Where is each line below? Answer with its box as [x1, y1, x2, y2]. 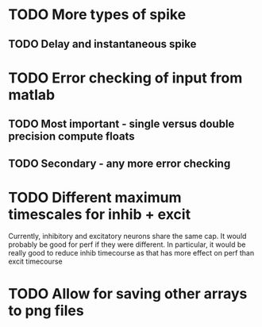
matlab [8, 86, 56, 104]
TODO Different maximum [8, 188, 182, 206]
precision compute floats [8, 129, 135, 144]
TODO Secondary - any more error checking [8, 156, 231, 170]
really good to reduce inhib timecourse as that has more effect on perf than [8, 248, 255, 258]
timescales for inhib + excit [8, 205, 191, 223]
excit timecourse [8, 256, 63, 267]
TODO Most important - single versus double [8, 117, 235, 131]
